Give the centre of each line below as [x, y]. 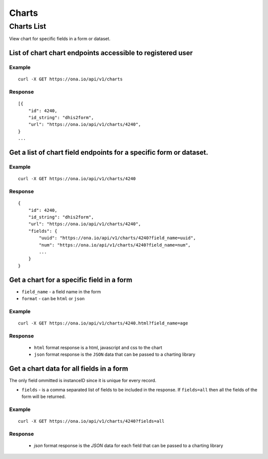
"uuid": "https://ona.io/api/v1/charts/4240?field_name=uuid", [117, 238]
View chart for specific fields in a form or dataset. [60, 39]
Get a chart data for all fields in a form [69, 369]
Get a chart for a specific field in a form [71, 280]
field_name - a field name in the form [61, 292]
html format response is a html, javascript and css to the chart [98, 347]
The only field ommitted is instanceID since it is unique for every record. [83, 381]
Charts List [28, 26]
